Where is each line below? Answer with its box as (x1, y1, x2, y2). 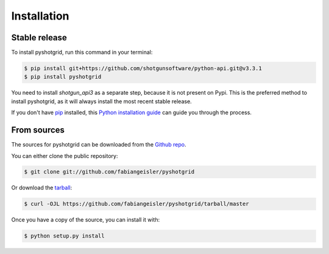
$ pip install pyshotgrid (24, 73, 102, 81)
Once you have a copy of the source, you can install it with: (11, 216, 160, 223)
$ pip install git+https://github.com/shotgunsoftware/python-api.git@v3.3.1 (24, 65, 262, 72)
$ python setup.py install (24, 233, 105, 239)
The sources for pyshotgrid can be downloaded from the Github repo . (11, 141, 186, 148)
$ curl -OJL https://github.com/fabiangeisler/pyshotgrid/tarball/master (24, 200, 249, 208)
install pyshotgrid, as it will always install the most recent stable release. (11, 98, 192, 105)
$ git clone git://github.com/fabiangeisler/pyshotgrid (24, 169, 195, 175)
